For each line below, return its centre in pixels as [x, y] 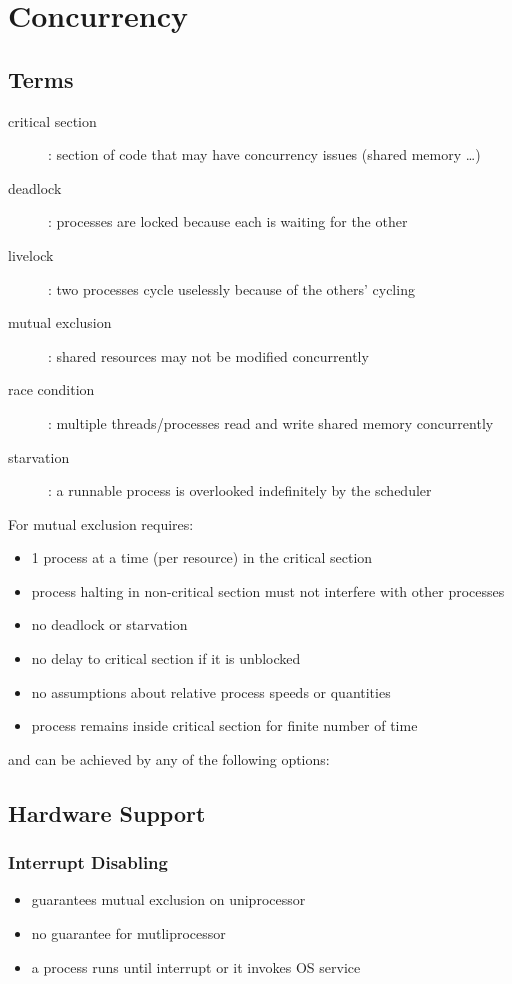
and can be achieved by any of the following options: [169, 758]
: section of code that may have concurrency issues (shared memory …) [264, 154]
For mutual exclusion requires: [101, 523]
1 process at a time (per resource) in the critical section [202, 557]
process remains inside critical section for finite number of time [224, 725]
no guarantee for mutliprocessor [128, 933]
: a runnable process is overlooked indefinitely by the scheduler [240, 490]
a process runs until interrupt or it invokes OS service [196, 966]
